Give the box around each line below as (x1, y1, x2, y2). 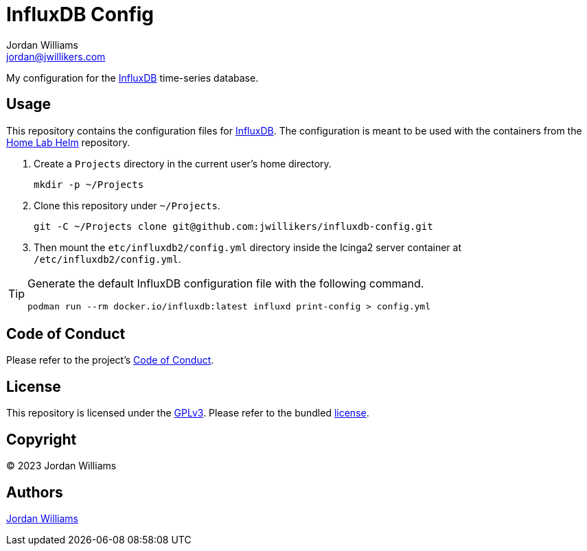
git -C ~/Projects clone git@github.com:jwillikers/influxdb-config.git (34, 220, 433, 232)
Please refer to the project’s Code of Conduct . (6, 354, 214, 366)
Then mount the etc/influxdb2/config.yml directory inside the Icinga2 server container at (34, 241, 461, 253)
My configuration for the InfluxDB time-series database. (6, 71, 259, 84)
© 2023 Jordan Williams (6, 460, 117, 472)
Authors (6, 483, 63, 501)
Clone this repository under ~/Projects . (34, 199, 220, 211)
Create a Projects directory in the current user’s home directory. (34, 157, 332, 169)
